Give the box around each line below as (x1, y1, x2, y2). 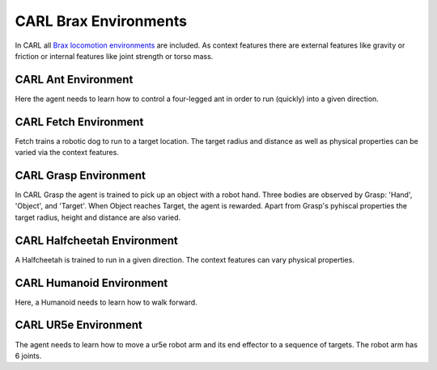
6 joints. (15, 351, 42, 360)
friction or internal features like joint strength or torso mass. (15, 51, 214, 61)
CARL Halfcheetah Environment (15, 233, 178, 247)
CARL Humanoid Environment (15, 275, 168, 290)
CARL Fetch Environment (15, 115, 144, 128)
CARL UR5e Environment (15, 318, 143, 332)
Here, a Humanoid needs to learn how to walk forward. (15, 297, 197, 307)
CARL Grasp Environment (15, 168, 146, 182)
